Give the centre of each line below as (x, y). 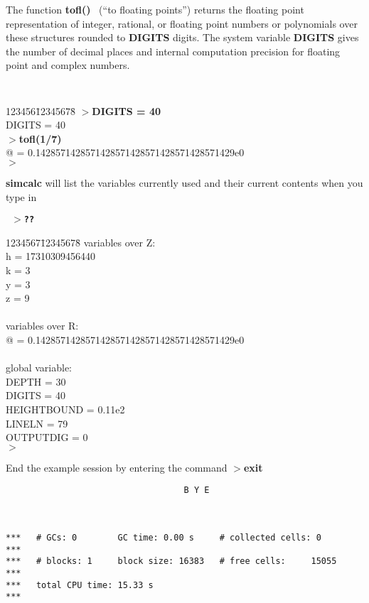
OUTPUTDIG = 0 (47, 437)
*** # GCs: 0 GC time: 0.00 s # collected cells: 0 (164, 537)
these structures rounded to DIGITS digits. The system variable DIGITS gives (182, 37)
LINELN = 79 (37, 423)
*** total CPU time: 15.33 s (80, 585)
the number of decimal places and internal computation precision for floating (173, 51)
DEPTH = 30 (36, 381)
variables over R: (42, 326)
